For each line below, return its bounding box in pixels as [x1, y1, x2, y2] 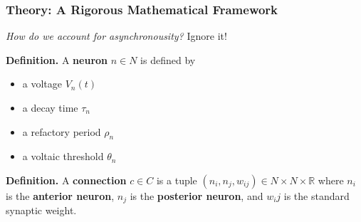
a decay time [22, 100, 78, 115]
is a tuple [156, 172, 197, 187]
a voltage [22, 76, 63, 91]
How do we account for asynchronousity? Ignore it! [6, 28, 227, 43]
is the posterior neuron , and [130, 188, 263, 203]
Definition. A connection [6, 172, 127, 187]
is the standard [283, 188, 350, 203]
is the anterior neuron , [6, 188, 115, 203]
